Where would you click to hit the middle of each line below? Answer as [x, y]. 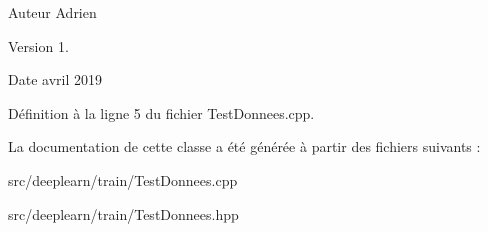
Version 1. [38, 45]
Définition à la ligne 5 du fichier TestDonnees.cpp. [161, 112]
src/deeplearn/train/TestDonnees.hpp [123, 213]
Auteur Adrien [52, 12]
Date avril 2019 [55, 79]
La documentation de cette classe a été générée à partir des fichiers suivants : [244, 146]
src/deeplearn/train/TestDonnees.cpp [123, 179]
